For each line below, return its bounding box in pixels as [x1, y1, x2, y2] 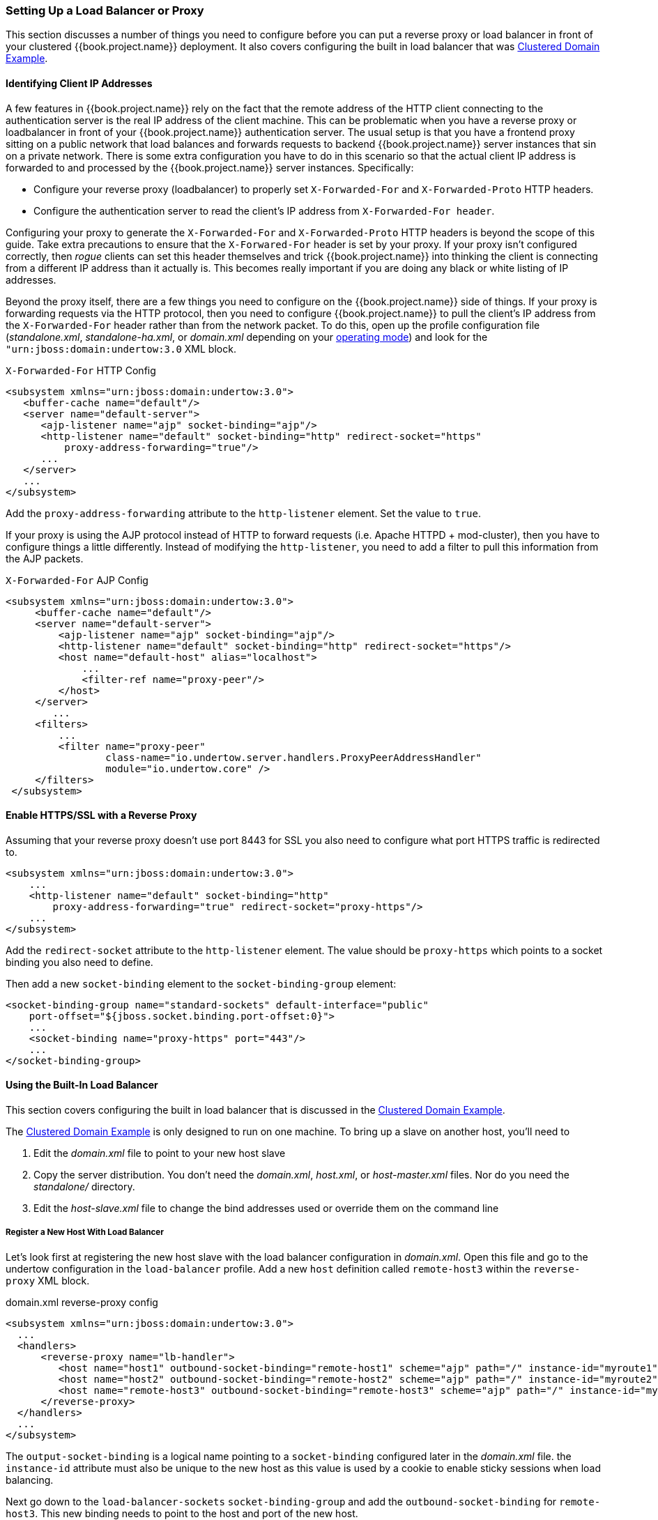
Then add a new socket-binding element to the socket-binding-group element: [6, 977, 397, 990]
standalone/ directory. [33, 1181, 135, 1193]
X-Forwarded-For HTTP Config [6, 364, 156, 376]
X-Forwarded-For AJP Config [6, 574, 148, 586]
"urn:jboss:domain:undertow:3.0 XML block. [6, 342, 236, 355]
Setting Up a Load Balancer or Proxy [6, 3, 204, 17]
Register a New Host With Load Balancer [6, 1227, 164, 1238]
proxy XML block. [6, 1274, 90, 1287]
